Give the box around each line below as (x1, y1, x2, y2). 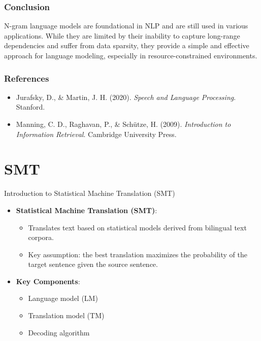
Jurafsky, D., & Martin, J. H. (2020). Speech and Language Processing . (16, 91, 236, 102)
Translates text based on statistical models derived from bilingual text (28, 222, 247, 232)
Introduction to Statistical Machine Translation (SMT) (4, 188, 175, 198)
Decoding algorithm (28, 327, 90, 337)
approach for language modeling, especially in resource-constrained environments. (4, 50, 257, 60)
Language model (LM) (28, 293, 98, 303)
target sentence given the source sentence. (28, 259, 158, 269)
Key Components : (16, 276, 80, 286)
